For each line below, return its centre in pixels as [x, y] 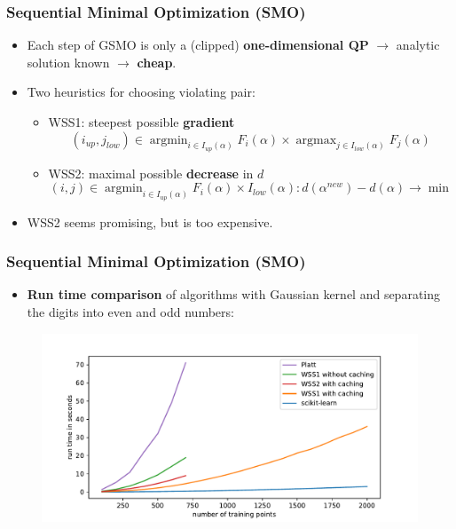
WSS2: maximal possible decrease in [151, 173]
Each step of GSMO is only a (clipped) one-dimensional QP [198, 45]
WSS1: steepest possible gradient [142, 122]
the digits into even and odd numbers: [130, 312]
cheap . [157, 62]
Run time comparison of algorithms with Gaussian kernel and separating [234, 294]
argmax [316, 140]
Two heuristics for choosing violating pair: [141, 92]
